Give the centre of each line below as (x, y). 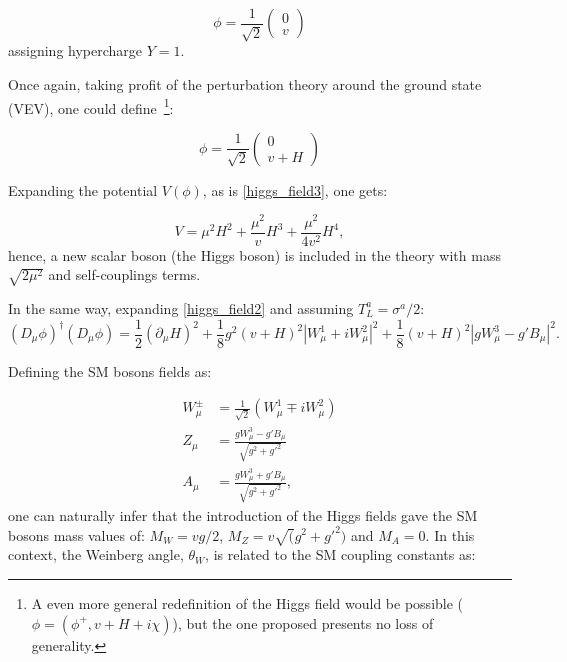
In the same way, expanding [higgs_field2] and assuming (181, 307)
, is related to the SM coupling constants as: (340, 554)
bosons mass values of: (76, 534)
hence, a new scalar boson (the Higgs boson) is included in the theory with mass (254, 254)
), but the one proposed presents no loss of (303, 622)
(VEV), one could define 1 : (91, 106)
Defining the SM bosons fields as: (110, 370)
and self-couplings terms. (124, 274)
